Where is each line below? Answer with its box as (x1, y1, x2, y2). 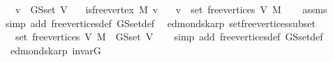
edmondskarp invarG (10, 42, 101, 57)
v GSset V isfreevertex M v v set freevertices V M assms (15, 2, 327, 16)
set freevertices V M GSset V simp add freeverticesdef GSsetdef (15, 29, 323, 44)
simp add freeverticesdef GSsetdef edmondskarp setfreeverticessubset (5, 15, 316, 30)
